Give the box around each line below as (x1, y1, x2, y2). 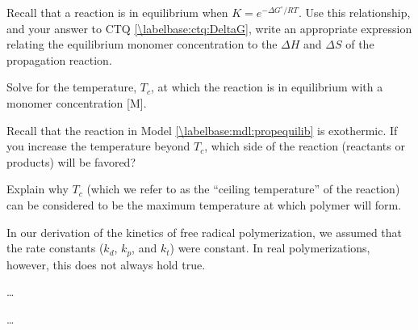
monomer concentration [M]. (6, 94, 147, 111)
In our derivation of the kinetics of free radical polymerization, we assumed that (6, 223, 403, 240)
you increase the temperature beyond (6, 137, 190, 154)
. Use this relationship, (299, 4, 411, 20)
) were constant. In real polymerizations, (169, 239, 370, 256)
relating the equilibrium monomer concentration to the (6, 36, 278, 53)
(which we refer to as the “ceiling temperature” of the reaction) (86, 180, 400, 197)
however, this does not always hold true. (6, 256, 206, 273)
